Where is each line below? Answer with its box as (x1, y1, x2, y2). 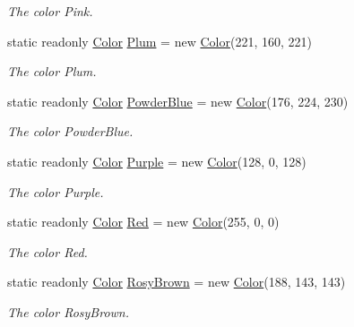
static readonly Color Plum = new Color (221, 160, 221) (7, 31, 312, 50)
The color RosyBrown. (7, 302, 130, 321)
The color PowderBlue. (7, 122, 134, 141)
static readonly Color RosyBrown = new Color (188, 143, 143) (7, 272, 346, 291)
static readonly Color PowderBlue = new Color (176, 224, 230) (7, 91, 349, 110)
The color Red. (7, 242, 88, 261)
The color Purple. (7, 182, 104, 201)
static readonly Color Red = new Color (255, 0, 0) (7, 212, 280, 231)
